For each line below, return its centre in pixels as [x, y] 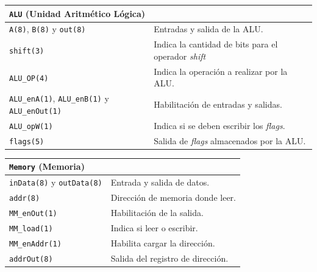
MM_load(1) [31, 228]
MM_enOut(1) [33, 214]
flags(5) [27, 141]
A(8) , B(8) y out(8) [48, 29]
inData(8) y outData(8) [56, 182]
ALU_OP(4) [29, 78]
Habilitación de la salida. [157, 213]
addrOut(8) [31, 259]
